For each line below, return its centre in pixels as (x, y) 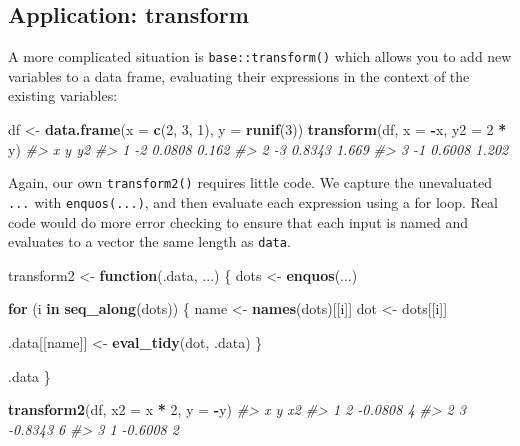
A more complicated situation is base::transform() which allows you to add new (260, 56)
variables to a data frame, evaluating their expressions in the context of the (239, 75)
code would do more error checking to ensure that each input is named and (238, 221)
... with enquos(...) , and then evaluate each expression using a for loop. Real (253, 201)
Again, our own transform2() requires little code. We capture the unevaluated (250, 182)
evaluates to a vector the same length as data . (149, 241)
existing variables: (63, 95)
